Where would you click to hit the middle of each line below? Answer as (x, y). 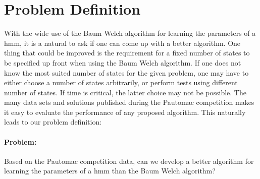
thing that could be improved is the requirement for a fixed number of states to (127, 53)
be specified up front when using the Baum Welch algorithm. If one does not (123, 62)
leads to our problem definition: (53, 122)
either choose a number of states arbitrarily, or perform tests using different (121, 82)
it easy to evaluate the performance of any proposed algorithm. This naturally (125, 112)
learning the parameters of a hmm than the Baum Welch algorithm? (110, 171)
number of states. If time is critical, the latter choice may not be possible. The (125, 92)
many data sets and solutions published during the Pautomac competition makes (129, 102)
